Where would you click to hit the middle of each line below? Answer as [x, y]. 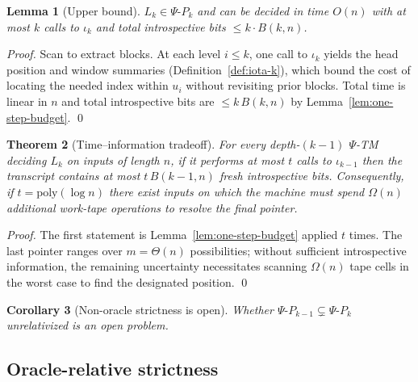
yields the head [361, 54]
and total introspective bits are [138, 101]
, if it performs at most [228, 160]
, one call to [278, 54]
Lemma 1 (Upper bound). [73, 10]
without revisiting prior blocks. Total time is [296, 85]
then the [382, 160]
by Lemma [317, 101]
